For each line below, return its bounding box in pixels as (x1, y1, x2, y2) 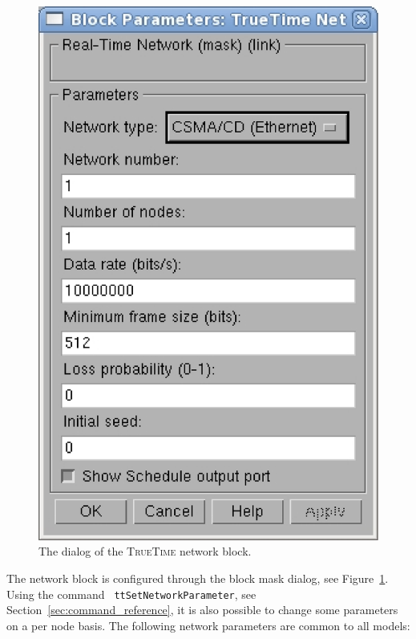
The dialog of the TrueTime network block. (38, 543, 252, 560)
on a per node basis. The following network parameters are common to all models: (6, 617, 410, 633)
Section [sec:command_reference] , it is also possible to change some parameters (6, 601, 398, 618)
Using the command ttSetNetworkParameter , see (6, 585, 256, 602)
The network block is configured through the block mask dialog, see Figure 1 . (6, 570, 389, 587)
